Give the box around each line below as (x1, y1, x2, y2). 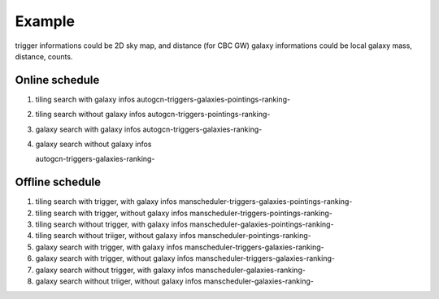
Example (15, 12, 75, 30)
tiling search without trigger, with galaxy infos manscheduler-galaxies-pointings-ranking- (35, 219, 334, 229)
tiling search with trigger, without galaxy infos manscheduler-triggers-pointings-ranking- (35, 208, 333, 218)
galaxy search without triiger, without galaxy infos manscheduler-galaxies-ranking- (35, 276, 315, 286)
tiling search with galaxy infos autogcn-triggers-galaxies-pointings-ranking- (35, 94, 291, 104)
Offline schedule (15, 175, 102, 189)
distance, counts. (15, 51, 73, 61)
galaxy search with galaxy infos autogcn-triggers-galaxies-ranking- (35, 124, 263, 134)
